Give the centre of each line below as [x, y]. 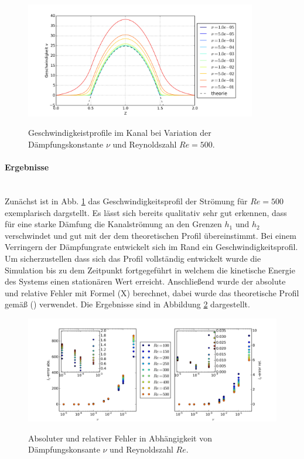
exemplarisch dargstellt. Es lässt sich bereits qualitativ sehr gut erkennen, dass [146, 212]
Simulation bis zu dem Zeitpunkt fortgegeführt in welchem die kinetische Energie [150, 270]
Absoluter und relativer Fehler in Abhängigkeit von [120, 438]
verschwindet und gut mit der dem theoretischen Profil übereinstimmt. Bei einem [151, 235]
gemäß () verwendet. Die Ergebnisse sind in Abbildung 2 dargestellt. [127, 304]
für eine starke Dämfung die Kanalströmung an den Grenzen [113, 224]
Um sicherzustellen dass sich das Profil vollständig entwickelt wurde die [133, 258]
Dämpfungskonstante [66, 144]
